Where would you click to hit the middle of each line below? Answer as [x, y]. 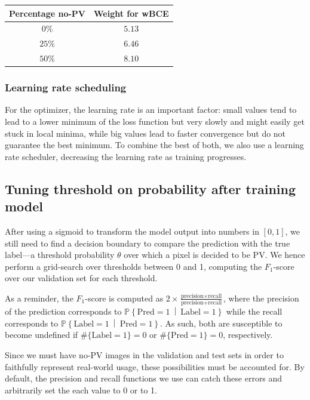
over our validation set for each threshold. [81, 278]
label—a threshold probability [60, 255]
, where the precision [261, 298]
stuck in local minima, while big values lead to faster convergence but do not [145, 133]
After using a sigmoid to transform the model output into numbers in [132, 231]
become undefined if [42, 335]
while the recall [254, 311]
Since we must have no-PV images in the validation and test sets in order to [144, 354]
